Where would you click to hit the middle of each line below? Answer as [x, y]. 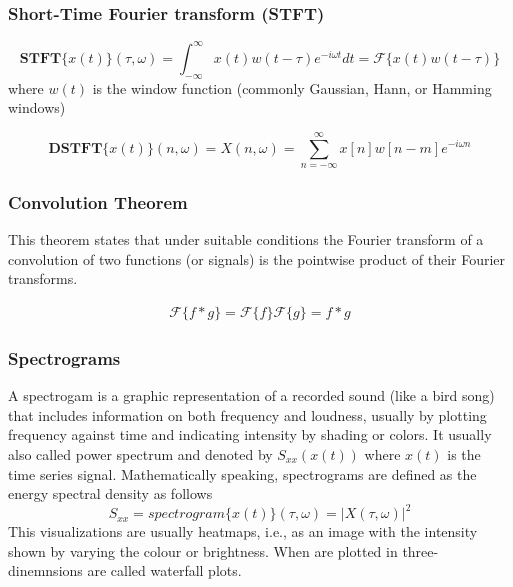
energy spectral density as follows [110, 493]
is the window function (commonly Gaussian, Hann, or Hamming [292, 87]
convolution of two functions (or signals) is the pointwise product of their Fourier [257, 258]
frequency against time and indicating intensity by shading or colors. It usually [250, 434]
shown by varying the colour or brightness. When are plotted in [203, 550]
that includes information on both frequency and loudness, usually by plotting [247, 414]
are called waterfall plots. [164, 570]
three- [420, 550]
